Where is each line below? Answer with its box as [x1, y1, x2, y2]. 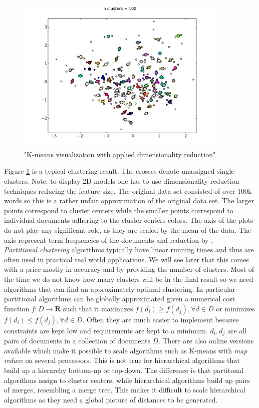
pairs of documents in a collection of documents [4, 335, 150, 346]
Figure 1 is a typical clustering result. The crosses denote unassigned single [4, 166, 234, 176]
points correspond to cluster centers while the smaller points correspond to [4, 205, 233, 215]
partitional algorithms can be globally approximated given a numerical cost [4, 293, 235, 304]
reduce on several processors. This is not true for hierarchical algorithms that [4, 355, 240, 365]
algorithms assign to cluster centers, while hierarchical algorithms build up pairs [4, 374, 250, 385]
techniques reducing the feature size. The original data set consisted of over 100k [4, 185, 252, 196]
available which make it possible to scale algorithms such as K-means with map [4, 345, 247, 355]
